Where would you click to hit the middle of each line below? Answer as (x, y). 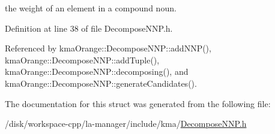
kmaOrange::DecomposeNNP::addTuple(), (82, 60)
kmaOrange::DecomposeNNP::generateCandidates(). (101, 83)
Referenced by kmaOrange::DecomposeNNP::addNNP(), (108, 48)
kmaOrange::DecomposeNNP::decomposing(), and (97, 71)
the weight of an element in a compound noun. (91, 8)
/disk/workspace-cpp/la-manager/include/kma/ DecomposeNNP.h (126, 124)
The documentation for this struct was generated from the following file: (138, 103)
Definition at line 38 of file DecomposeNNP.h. (89, 28)
